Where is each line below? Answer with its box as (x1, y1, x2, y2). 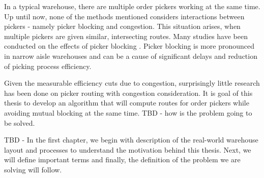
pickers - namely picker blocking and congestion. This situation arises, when (4, 21, 241, 31)
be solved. (4, 117, 35, 128)
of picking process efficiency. (4, 60, 92, 71)
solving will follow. (4, 164, 62, 174)
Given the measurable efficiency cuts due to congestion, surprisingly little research (4, 78, 260, 88)
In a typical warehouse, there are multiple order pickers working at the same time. (4, 1, 260, 11)
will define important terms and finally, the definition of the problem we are (4, 154, 241, 165)
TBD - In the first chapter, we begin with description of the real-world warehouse (4, 134, 258, 145)
